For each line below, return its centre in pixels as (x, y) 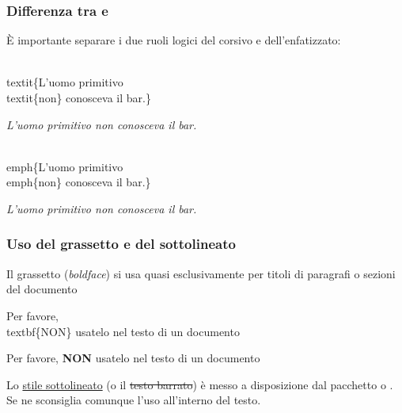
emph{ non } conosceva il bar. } (79, 182)
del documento (42, 289)
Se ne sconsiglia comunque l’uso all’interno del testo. (134, 400)
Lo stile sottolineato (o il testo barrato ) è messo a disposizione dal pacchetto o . (200, 384)
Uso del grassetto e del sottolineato (121, 244)
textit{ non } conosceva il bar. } (79, 98)
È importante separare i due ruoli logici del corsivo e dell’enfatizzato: (174, 40)
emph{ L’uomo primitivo (65, 166)
